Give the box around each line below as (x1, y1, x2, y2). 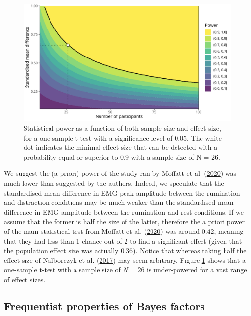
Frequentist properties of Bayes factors (4, 298, 205, 313)
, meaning (214, 226, 244, 236)
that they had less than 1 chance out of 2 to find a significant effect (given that (4, 235, 242, 246)
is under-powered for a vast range (147, 264, 247, 275)
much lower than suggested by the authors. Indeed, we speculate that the (4, 178, 224, 188)
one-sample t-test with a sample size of (4, 264, 121, 275)
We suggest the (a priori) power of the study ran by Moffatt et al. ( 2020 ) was (4, 168, 237, 178)
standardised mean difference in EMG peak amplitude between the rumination (4, 187, 240, 198)
